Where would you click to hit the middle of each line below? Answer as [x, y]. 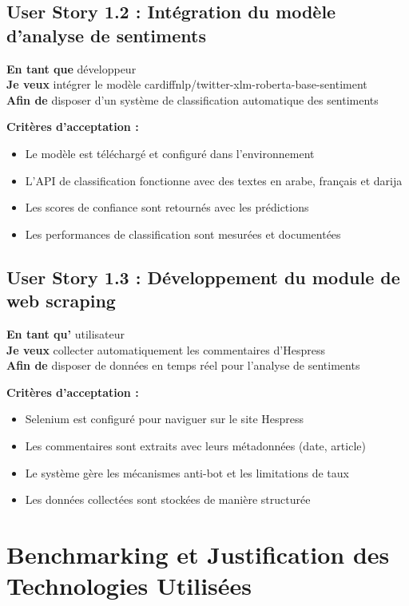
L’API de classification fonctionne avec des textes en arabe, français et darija [214, 180]
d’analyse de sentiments [106, 35]
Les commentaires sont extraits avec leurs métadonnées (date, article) [195, 445]
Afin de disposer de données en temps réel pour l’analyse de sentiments [183, 365]
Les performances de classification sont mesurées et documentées [183, 234]
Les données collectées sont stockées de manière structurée [168, 499]
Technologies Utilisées [129, 586]
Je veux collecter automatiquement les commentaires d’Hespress [166, 349]
